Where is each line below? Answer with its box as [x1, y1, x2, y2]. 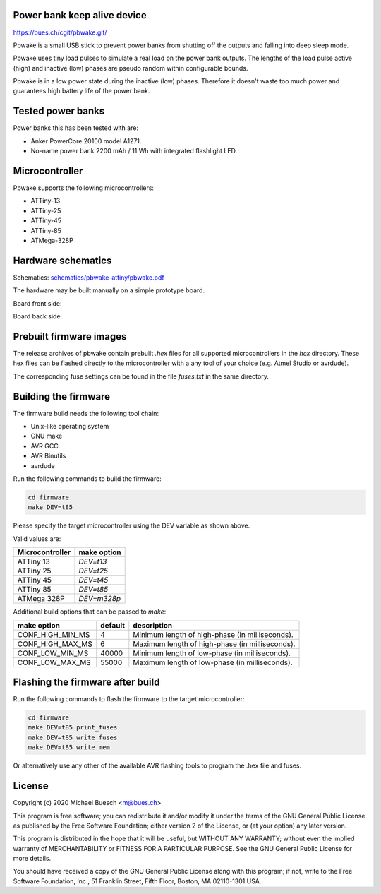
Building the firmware [13, 391, 111, 403]
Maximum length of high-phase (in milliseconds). [133, 639, 296, 649]
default [99, 620, 126, 630]
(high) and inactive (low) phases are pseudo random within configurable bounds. [13, 64, 248, 72]
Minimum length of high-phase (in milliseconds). [133, 629, 294, 639]
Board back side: [13, 312, 63, 321]
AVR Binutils [30, 452, 66, 460]
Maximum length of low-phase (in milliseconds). [133, 657, 293, 667]
